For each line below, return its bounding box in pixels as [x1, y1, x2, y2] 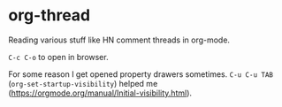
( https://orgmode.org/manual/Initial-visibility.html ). [8, 88, 192, 98]
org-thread [8, 5, 91, 26]
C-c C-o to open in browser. [8, 51, 109, 62]
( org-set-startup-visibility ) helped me [8, 78, 158, 88]
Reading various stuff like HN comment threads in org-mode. [8, 34, 231, 45]
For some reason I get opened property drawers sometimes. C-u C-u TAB [8, 68, 273, 80]
